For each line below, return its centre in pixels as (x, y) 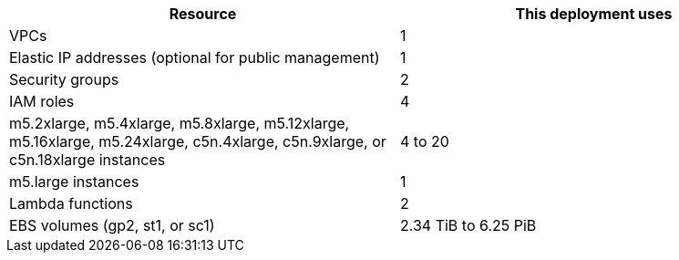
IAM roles (42, 101)
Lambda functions (71, 203)
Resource (203, 14)
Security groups (64, 79)
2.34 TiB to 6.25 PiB (468, 225)
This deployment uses (594, 14)
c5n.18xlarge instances (87, 160)
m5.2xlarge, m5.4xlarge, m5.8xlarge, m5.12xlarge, (180, 123)
